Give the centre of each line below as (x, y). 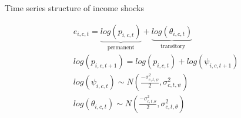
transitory (173, 46)
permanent (121, 47)
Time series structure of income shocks (74, 8)
